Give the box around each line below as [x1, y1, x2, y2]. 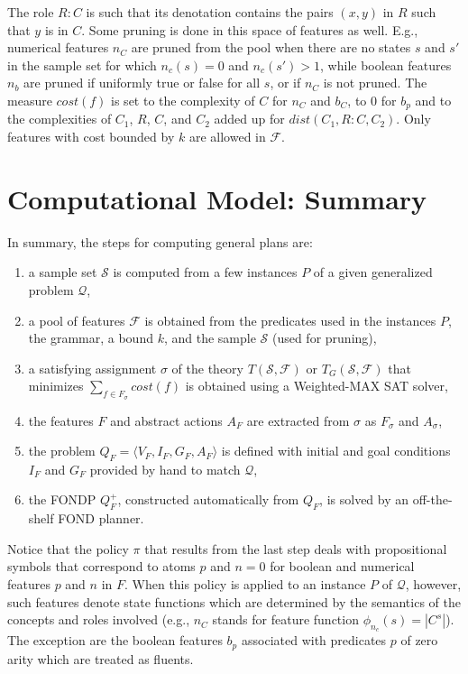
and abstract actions [110, 411, 223, 429]
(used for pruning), [271, 328, 377, 347]
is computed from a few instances [113, 263, 298, 282]
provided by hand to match [89, 459, 241, 478]
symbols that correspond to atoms [7, 557, 196, 576]
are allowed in [188, 127, 266, 146]
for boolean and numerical [270, 557, 415, 576]
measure [7, 90, 52, 109]
